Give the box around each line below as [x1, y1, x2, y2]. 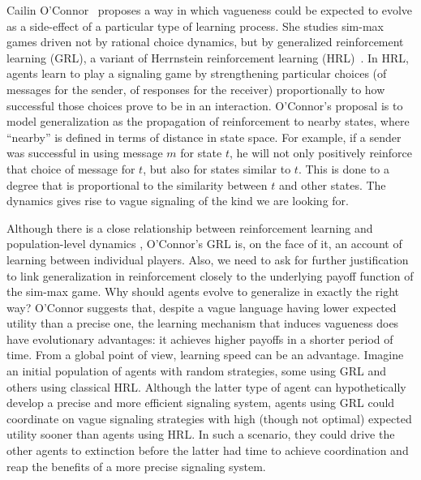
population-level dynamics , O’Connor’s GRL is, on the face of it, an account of [6, 235, 402, 252]
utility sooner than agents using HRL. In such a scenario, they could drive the [6, 426, 395, 443]
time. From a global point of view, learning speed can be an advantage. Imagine [6, 346, 404, 363]
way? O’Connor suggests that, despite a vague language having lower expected [6, 298, 397, 315]
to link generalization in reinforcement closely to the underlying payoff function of [6, 267, 414, 284]
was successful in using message [6, 144, 163, 161]
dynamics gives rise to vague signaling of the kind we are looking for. [6, 192, 349, 209]
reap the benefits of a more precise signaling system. [6, 457, 266, 474]
